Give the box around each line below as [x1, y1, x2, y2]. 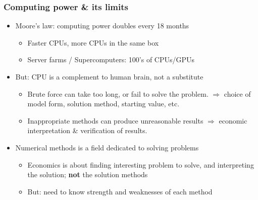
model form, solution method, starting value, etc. [27, 98, 180, 109]
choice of [224, 88, 251, 99]
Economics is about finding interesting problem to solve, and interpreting [27, 159, 254, 170]
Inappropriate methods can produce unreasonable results [27, 115, 203, 126]
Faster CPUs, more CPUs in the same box [27, 37, 159, 48]
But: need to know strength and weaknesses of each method [27, 186, 213, 196]
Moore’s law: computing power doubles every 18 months [15, 20, 189, 31]
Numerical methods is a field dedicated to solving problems [15, 142, 199, 152]
